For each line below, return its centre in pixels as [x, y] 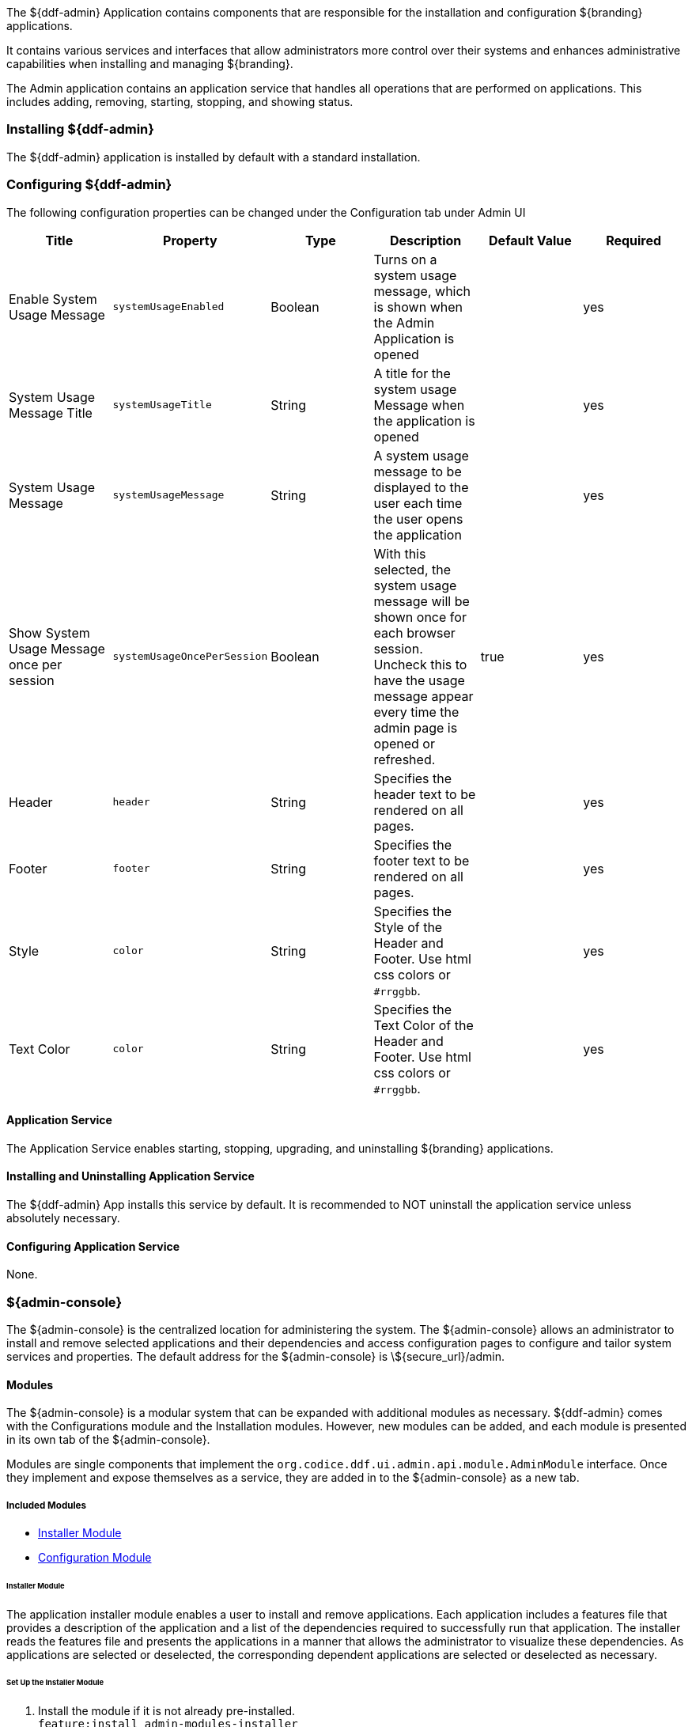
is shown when [418, 307]
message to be [418, 471]
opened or [404, 743]
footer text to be [422, 860]
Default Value [530, 240]
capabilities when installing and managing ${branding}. [150, 64]
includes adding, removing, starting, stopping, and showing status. [180, 102]
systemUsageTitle [162, 405]
